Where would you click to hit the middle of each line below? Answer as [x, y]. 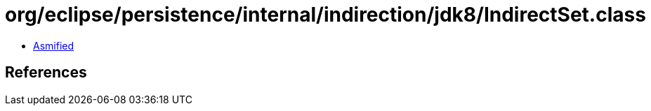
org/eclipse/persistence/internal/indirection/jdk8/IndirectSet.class [325, 15]
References [46, 73]
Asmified [54, 45]
